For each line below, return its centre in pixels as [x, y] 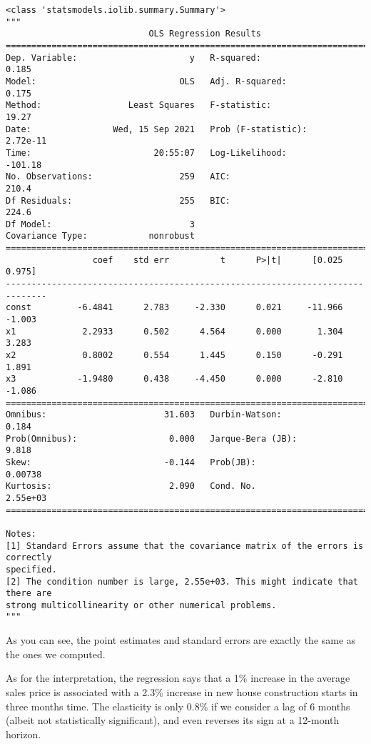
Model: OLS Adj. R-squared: [146, 81]
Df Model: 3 [100, 224]
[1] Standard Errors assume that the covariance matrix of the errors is [185, 546]
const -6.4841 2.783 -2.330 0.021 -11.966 [174, 308]
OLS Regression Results [205, 34]
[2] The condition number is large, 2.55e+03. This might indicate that [182, 581]
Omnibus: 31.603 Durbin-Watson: [144, 415]
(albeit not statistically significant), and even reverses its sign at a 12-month [173, 720]
